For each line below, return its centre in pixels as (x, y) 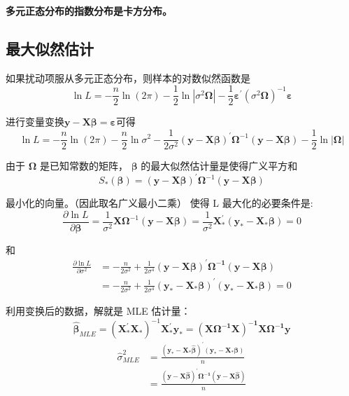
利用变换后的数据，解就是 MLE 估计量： (98, 310)
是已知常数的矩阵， (84, 166)
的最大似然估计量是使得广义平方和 (219, 166)
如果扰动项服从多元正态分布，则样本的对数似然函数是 (128, 77)
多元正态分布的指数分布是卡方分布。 (89, 11)
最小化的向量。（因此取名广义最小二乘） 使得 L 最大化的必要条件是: (159, 203)
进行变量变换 (35, 122)
